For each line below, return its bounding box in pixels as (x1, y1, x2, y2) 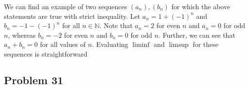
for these (193, 39, 218, 49)
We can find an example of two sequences (4, 1, 127, 11)
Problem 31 (4, 72, 64, 87)
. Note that (99, 20, 133, 30)
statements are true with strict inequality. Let (4, 11, 141, 21)
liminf (132, 42, 150, 49)
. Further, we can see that (158, 29, 235, 40)
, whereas (8, 29, 36, 40)
